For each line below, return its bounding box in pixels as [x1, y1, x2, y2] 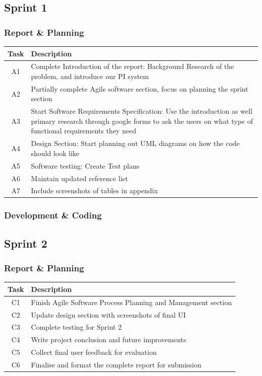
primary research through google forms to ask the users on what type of [31, 115, 253, 126]
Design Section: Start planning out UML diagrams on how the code [31, 138, 240, 148]
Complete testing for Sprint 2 [31, 322, 122, 332]
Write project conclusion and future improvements [31, 334, 186, 345]
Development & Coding [4, 209, 102, 221]
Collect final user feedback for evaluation [31, 347, 157, 357]
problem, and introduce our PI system [31, 70, 149, 81]
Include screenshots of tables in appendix [31, 185, 158, 196]
